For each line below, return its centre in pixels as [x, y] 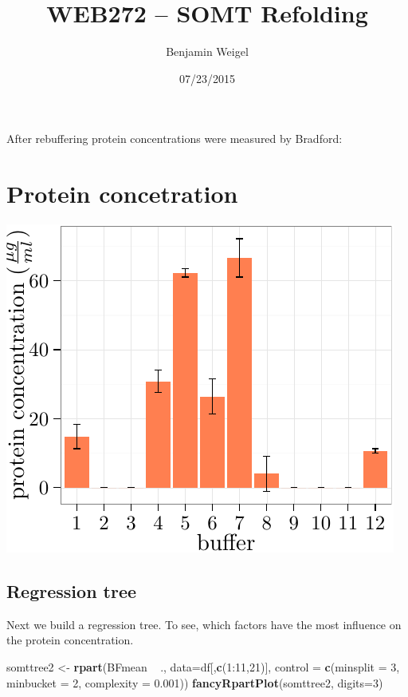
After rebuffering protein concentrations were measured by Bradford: [175, 139]
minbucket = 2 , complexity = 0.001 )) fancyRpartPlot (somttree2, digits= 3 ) [195, 682]
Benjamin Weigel [207, 51]
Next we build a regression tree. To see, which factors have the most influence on [204, 624]
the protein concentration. [70, 640]
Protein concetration [122, 194]
